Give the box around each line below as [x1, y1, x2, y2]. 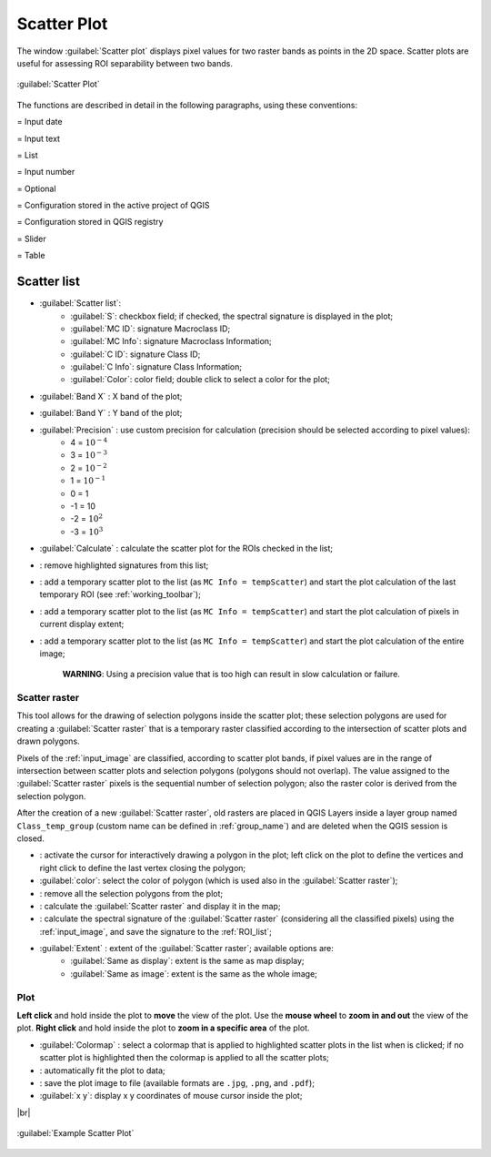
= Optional [16, 183, 56, 194]
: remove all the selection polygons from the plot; [39, 888, 223, 898]
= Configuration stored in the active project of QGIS [16, 200, 210, 211]
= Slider [16, 233, 46, 244]
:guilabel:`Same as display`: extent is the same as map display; [70, 956, 305, 967]
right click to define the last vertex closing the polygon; [39, 862, 246, 873]
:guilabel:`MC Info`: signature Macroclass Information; [70, 336, 272, 347]
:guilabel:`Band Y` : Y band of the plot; [39, 408, 183, 419]
